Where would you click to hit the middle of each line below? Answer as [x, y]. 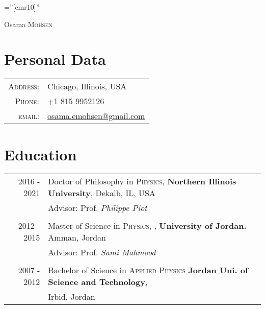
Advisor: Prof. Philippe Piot [98, 208]
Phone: [27, 101]
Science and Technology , [98, 282]
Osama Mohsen [28, 24]
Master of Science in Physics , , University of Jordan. [147, 226]
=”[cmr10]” [22, 7]
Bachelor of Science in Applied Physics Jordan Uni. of [148, 270]
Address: [24, 86]
